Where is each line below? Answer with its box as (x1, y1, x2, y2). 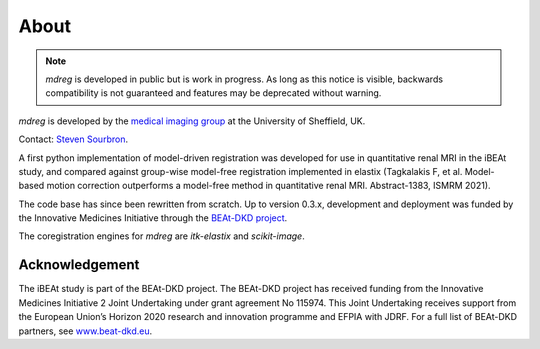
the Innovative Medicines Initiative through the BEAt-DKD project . (18, 212, 288, 224)
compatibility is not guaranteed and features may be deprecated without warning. (45, 87, 382, 99)
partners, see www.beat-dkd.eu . (18, 325, 153, 337)
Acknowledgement (18, 256, 140, 274)
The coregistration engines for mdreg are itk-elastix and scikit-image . (18, 230, 305, 242)
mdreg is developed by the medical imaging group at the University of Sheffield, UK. (18, 115, 366, 127)
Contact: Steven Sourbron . (18, 133, 129, 145)
